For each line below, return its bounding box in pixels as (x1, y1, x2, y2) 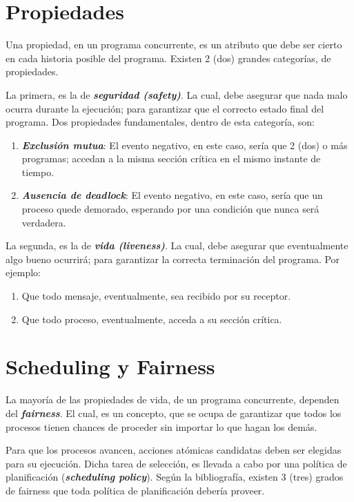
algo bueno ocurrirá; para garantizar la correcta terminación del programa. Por (6, 251, 340, 266)
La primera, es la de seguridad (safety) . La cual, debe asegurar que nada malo (6, 87, 348, 102)
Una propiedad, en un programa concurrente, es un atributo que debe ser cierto (6, 37, 342, 52)
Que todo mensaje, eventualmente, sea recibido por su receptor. (21, 289, 291, 303)
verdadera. (21, 215, 66, 229)
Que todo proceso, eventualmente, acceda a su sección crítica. (21, 311, 282, 326)
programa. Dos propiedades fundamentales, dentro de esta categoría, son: (6, 115, 315, 129)
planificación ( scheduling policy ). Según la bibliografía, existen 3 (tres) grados (6, 470, 344, 484)
